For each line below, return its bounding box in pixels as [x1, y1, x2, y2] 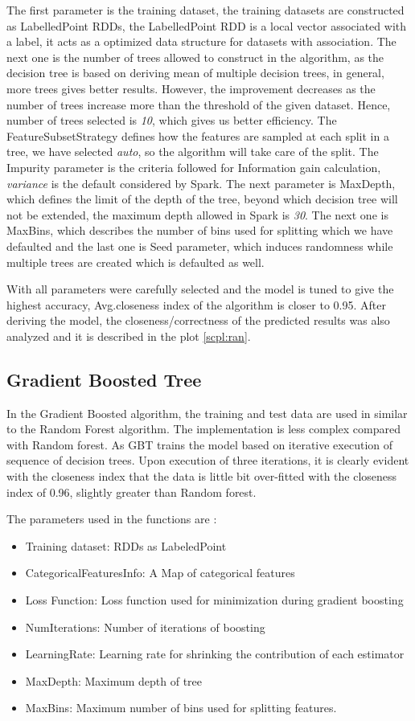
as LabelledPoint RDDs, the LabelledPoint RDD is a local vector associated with [6, 17, 407, 34]
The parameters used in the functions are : [6, 510, 217, 527]
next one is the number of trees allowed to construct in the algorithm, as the [6, 48, 384, 65]
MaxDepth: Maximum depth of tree [25, 672, 202, 689]
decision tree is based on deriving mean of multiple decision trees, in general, [6, 64, 384, 81]
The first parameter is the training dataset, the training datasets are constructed [6, 2, 405, 18]
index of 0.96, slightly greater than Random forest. [6, 483, 257, 500]
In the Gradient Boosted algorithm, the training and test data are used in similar [6, 404, 408, 421]
